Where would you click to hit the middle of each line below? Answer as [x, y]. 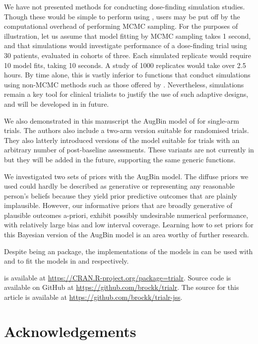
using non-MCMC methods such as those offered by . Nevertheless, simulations [124, 84]
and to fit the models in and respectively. [66, 261]
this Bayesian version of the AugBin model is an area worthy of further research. [127, 235]
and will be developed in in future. [57, 103]
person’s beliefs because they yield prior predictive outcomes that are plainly [121, 195]
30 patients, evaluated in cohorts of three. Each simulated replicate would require [128, 55]
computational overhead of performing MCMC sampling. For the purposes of [121, 26]
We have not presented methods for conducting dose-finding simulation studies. [125, 6]
